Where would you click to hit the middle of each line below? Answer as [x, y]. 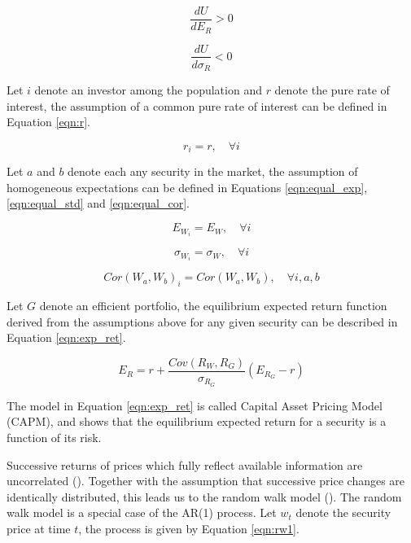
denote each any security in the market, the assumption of [213, 171]
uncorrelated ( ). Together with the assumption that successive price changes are [206, 481]
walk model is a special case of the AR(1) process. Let [142, 512]
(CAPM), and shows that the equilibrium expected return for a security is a [197, 421]
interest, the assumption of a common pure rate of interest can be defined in [197, 105]
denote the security [343, 512]
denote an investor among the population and [148, 90]
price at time [39, 528]
